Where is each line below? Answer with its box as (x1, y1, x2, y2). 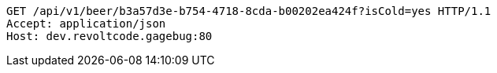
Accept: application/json (6, 17, 166, 30)
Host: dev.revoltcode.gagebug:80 (6, 30, 213, 42)
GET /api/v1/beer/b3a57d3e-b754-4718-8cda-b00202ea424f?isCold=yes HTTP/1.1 (6, 5, 491, 17)
